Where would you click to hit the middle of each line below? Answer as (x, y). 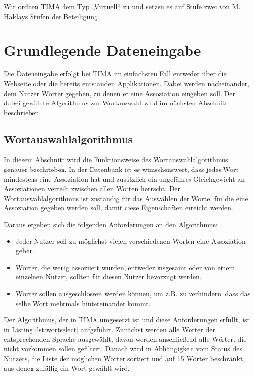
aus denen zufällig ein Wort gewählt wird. (67, 368)
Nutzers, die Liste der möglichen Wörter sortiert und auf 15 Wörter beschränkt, (125, 358)
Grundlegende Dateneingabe (103, 50)
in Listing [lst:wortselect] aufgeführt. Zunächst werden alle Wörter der (110, 329)
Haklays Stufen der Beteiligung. (52, 16)
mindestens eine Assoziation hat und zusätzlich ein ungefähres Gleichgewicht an (125, 179)
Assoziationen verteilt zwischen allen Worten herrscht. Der (92, 188)
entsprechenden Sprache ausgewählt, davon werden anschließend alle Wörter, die (125, 339)
